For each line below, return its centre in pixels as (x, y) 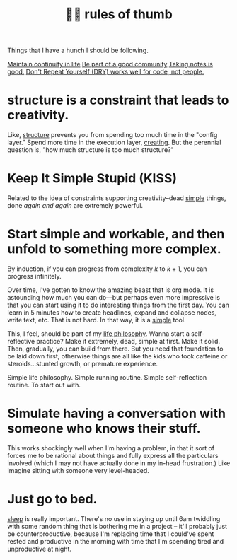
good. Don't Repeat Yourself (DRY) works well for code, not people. (106, 72)
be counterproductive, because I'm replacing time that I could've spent (111, 534)
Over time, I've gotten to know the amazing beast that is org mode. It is (111, 290)
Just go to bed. (52, 500)
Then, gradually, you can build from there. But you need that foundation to (115, 349)
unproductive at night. (40, 549)
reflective (21, 341)
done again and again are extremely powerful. (75, 206)
